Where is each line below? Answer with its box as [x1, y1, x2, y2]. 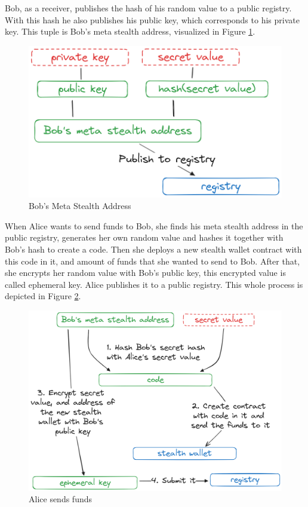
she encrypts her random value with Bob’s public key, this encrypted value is [5, 266, 286, 279]
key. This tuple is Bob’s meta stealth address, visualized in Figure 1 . [5, 25, 255, 38]
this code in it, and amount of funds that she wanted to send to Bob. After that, [5, 254, 300, 267]
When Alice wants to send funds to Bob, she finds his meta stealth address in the [5, 219, 303, 232]
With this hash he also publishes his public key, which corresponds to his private [5, 13, 300, 26]
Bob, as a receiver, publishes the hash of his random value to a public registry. [5, 2, 292, 14]
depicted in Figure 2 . [5, 290, 81, 302]
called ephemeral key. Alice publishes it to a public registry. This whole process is [5, 278, 303, 290]
